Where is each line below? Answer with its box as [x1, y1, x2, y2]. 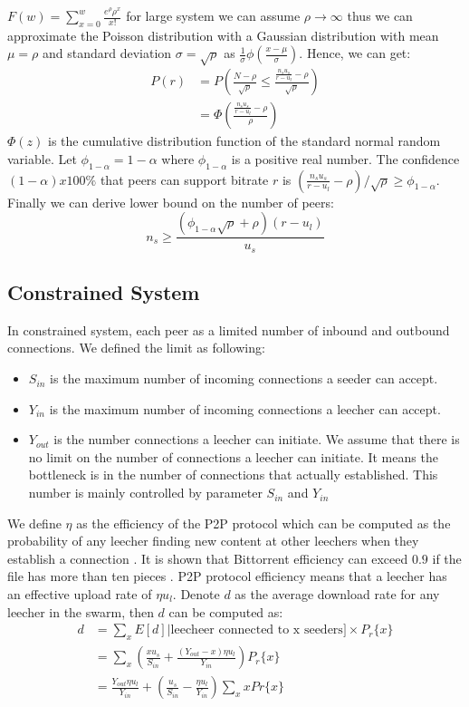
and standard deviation [43, 44, 172, 63]
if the [432, 548, 462, 567]
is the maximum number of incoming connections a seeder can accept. [50, 369, 438, 388]
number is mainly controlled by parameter [28, 483, 263, 502]
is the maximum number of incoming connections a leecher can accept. [49, 399, 441, 418]
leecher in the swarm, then [7, 602, 154, 621]
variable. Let [7, 149, 77, 168]
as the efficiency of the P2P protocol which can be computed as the [76, 513, 451, 532]
